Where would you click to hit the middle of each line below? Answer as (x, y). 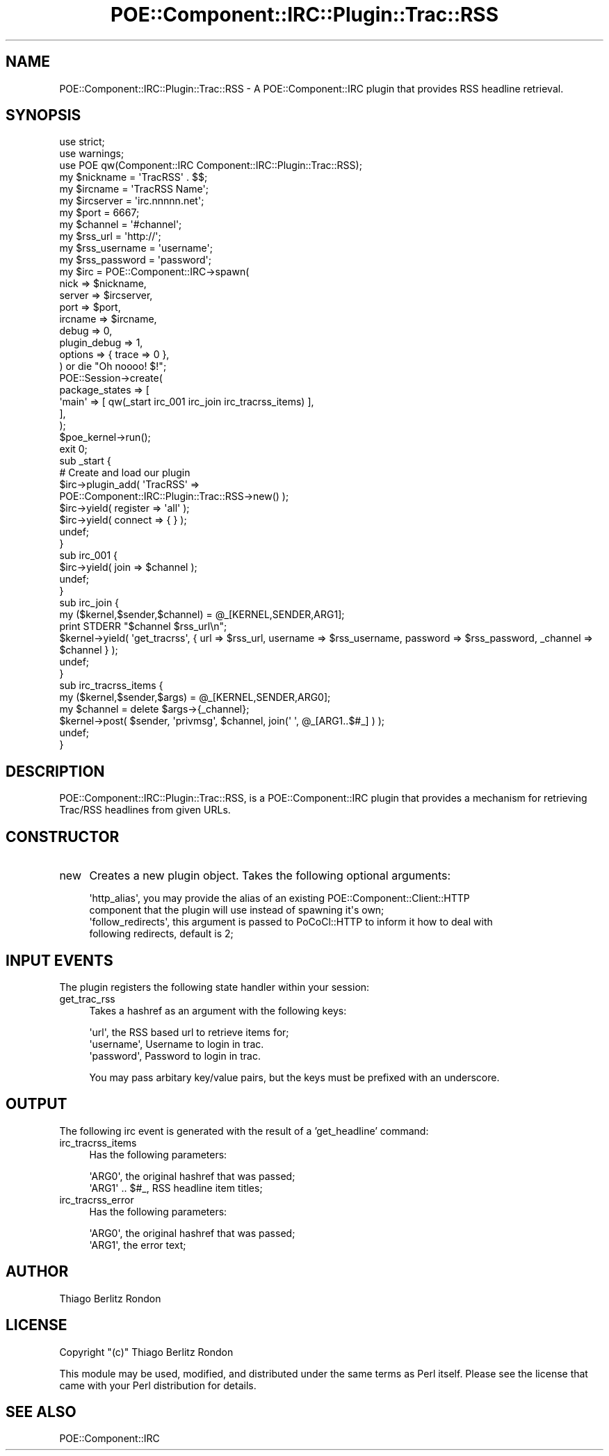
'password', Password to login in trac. (175, 1055)
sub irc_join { (89, 603)
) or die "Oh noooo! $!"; (113, 366)
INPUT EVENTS (59, 960)
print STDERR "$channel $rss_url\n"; (143, 626)
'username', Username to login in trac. (177, 1044)
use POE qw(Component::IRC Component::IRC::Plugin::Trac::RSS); (211, 165)
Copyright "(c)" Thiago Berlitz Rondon (146, 1352)
